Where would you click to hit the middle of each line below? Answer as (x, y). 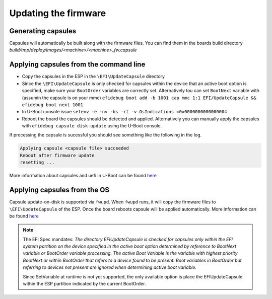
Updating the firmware (58, 13)
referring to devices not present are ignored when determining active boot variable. (110, 267)
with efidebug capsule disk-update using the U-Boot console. (92, 126)
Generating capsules (43, 31)
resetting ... (37, 163)
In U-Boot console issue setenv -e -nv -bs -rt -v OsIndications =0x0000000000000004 (124, 112)
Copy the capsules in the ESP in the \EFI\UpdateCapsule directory (93, 77)
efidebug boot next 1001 (52, 105)
